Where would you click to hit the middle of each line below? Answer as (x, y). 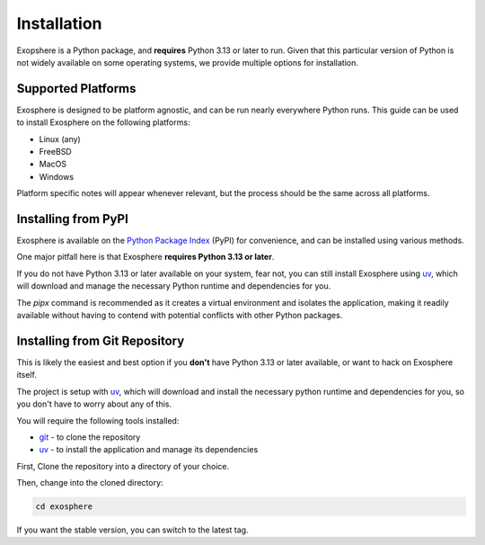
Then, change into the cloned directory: (90, 483)
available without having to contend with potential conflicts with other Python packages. (180, 316)
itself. (27, 375)
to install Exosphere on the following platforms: (103, 122)
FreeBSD (55, 152)
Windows (57, 176)
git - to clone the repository (90, 437)
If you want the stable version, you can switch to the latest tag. (132, 530)
